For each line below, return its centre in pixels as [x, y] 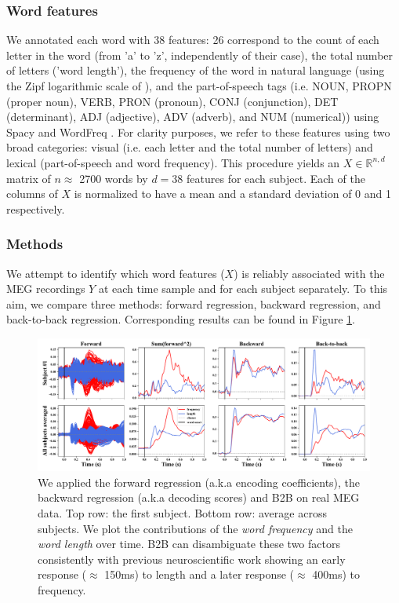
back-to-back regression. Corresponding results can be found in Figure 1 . [181, 319]
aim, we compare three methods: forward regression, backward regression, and [194, 303]
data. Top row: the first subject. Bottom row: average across [182, 513]
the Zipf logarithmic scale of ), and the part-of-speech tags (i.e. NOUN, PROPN [199, 86]
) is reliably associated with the [309, 273]
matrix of [29, 178]
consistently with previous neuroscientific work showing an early [192, 559]
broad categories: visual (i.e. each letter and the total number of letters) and [190, 147]
